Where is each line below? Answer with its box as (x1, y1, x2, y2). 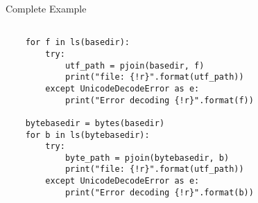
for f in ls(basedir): (25, 37, 130, 48)
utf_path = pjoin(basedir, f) (64, 60, 205, 71)
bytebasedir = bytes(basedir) (25, 118, 165, 128)
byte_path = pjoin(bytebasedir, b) (64, 152, 230, 163)
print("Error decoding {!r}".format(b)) (64, 187, 254, 197)
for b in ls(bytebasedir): (25, 130, 150, 140)
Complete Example (6, 1, 87, 15)
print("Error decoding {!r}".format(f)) (64, 95, 254, 105)
